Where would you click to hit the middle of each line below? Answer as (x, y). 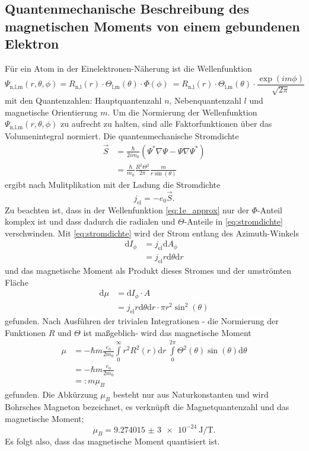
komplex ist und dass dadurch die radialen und (90, 221)
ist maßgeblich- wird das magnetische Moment (167, 332)
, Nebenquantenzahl (205, 100)
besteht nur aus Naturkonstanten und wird (191, 394)
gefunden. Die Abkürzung (51, 394)
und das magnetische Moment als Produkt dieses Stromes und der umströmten (148, 271)
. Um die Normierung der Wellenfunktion (182, 112)
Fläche (17, 282)
